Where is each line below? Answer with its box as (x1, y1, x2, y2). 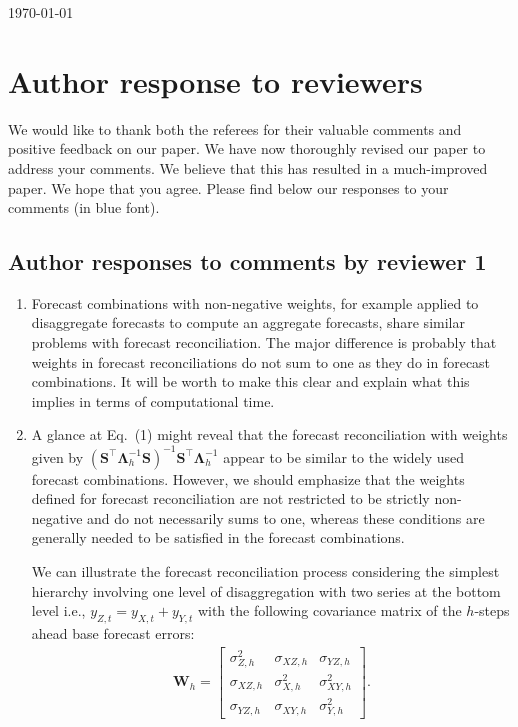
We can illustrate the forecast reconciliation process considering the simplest (31, 560, 500, 581)
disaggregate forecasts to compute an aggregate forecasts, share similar (31, 312, 465, 333)
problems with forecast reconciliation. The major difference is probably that (31, 332, 497, 353)
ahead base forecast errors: (31, 622, 195, 643)
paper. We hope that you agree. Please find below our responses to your (8, 177, 449, 198)
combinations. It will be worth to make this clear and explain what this (31, 371, 470, 392)
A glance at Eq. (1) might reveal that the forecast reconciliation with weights (31, 424, 508, 445)
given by (31, 446, 84, 467)
